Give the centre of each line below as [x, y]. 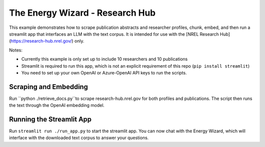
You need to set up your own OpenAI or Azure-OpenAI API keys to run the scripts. [104, 73]
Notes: [16, 50]
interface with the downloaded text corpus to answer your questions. [79, 138]
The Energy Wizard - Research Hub [82, 13]
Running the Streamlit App [50, 119]
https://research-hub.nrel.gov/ [41, 41]
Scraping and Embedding [49, 86]
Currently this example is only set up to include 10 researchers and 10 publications [105, 59]
